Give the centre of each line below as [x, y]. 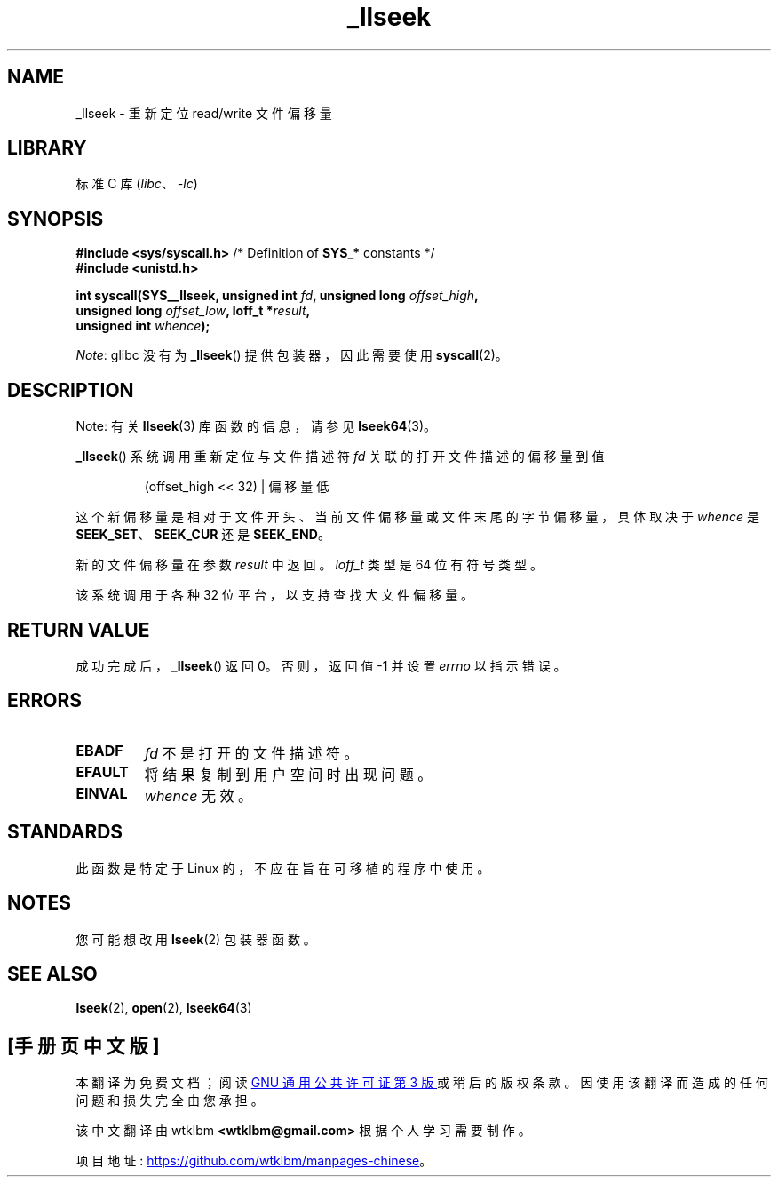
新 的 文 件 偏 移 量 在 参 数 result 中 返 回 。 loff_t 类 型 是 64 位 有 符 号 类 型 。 [309, 565]
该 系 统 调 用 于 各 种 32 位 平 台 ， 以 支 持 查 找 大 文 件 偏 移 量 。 [275, 595]
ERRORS [45, 701]
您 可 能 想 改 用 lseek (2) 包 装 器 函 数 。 [196, 939]
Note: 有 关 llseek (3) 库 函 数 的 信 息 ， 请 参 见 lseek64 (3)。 [256, 426]
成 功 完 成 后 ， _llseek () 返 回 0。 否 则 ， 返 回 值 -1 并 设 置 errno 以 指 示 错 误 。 [321, 665]
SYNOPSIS [56, 219]
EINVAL [102, 793]
